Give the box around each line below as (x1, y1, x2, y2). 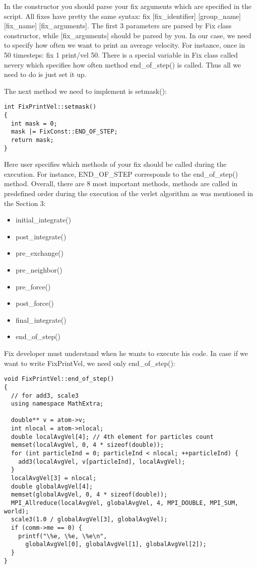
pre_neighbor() (15, 265, 63, 275)
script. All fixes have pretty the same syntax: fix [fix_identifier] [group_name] (4, 10, 241, 21)
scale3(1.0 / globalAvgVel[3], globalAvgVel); (11, 516, 168, 523)
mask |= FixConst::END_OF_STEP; (11, 128, 118, 136)
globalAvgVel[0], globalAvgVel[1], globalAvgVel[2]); (25, 541, 207, 548)
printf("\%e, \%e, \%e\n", (18, 532, 107, 540)
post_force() (15, 298, 54, 308)
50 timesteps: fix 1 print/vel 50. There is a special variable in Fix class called (4, 49, 238, 60)
